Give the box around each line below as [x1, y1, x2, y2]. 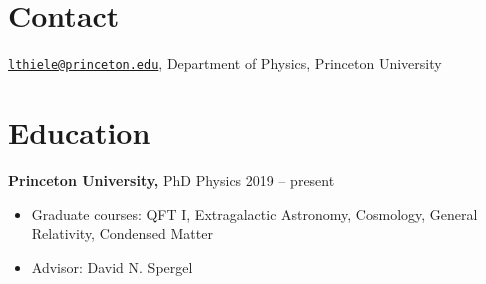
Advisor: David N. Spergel [31, 256, 193, 277]
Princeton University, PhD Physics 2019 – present [8, 169, 335, 190]
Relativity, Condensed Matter [31, 223, 213, 244]
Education [8, 111, 151, 152]
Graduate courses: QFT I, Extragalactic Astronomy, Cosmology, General [31, 203, 478, 224]
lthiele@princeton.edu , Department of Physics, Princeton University [8, 53, 442, 74]
